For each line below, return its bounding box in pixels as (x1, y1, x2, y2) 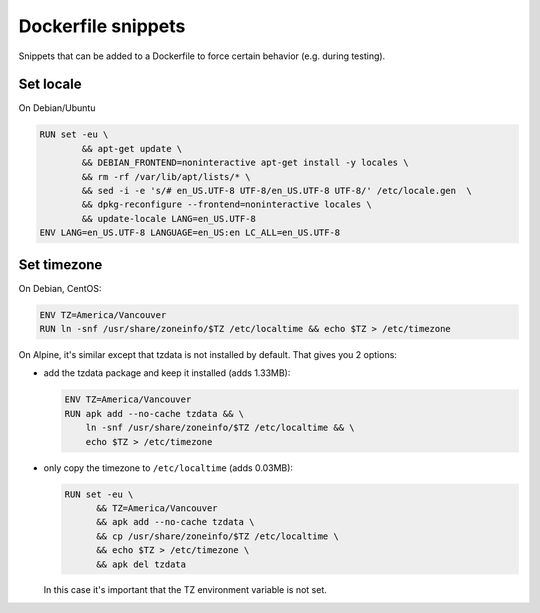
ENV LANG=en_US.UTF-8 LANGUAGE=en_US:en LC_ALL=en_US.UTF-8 (39, 227, 341, 239)
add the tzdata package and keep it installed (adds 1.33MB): (43, 367, 291, 379)
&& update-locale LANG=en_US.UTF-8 (81, 213, 257, 224)
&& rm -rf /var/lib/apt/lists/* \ (81, 171, 251, 182)
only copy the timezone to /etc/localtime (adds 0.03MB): (43, 461, 294, 474)
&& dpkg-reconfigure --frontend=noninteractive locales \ (81, 199, 372, 210)
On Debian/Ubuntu (18, 102, 96, 114)
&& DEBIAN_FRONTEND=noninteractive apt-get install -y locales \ (81, 157, 409, 169)
